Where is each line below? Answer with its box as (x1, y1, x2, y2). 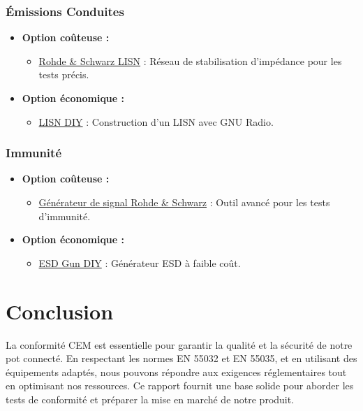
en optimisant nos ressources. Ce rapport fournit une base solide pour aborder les (6, 378, 354, 393)
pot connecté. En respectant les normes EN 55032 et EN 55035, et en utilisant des (6, 351, 357, 366)
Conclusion (6, 296, 114, 325)
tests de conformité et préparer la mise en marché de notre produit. (6, 391, 295, 406)
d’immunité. (38, 208, 91, 223)
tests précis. (38, 67, 89, 82)
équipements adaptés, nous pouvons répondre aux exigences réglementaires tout (6, 364, 347, 379)
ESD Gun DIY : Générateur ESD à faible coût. (38, 255, 241, 270)
